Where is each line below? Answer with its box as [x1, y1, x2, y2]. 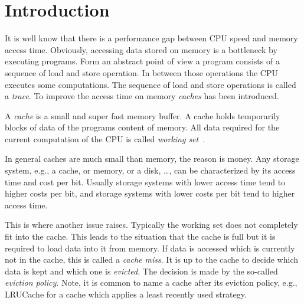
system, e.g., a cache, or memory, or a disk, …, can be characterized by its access [5, 164, 296, 176]
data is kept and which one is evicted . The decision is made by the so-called [5, 264, 278, 277]
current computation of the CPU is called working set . [5, 132, 205, 145]
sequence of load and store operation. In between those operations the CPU [5, 66, 278, 79]
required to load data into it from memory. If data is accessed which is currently [5, 241, 295, 254]
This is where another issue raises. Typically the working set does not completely [5, 218, 298, 231]
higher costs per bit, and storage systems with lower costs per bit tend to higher [5, 187, 295, 200]
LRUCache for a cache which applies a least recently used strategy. [5, 288, 247, 300]
